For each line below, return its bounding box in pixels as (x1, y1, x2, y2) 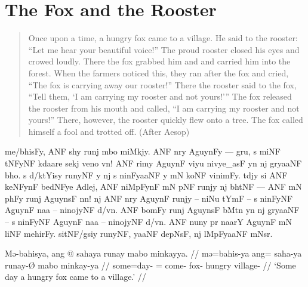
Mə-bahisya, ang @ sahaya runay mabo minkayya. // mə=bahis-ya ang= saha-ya (5, 247, 302, 260)
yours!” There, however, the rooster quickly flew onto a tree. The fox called (28, 113, 303, 126)
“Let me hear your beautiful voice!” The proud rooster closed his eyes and (28, 43, 300, 55)
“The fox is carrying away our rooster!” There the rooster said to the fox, (28, 78, 297, 91)
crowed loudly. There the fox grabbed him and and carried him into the (28, 55, 291, 67)
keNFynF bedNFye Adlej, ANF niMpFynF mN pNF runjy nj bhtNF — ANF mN (5, 180, 302, 193)
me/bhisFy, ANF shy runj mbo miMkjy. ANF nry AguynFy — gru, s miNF (5, 145, 281, 158)
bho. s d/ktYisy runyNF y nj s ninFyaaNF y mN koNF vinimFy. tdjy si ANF (5, 168, 288, 181)
